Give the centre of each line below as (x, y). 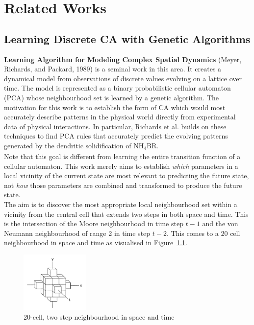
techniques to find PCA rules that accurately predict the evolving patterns (116, 136)
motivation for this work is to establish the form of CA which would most (115, 107)
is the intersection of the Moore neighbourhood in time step (94, 223)
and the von (220, 223)
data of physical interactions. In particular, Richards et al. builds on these (115, 126)
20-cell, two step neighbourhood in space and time (99, 316)
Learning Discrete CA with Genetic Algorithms (127, 38)
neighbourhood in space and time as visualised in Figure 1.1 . (96, 243)
